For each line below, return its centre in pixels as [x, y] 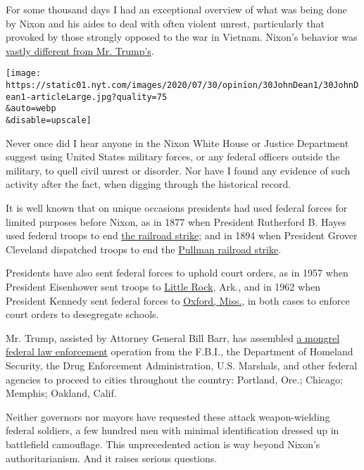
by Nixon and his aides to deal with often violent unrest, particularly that [165, 23]
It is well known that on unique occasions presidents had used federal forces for [177, 208]
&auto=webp [31, 109]
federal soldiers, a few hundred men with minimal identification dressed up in [172, 430]
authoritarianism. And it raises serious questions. [112, 458]
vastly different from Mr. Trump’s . [80, 50]
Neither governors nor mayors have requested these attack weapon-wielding [168, 416]
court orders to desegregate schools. [82, 314]
